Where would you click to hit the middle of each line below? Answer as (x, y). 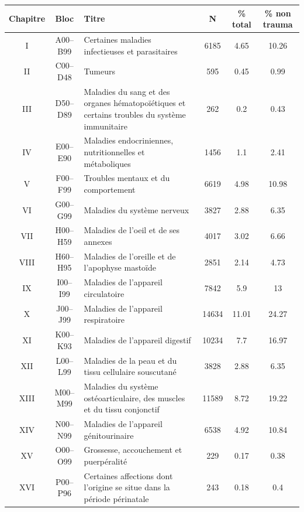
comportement (110, 190)
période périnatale (116, 499)
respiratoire (104, 320)
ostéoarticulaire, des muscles (134, 397)
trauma (278, 24)
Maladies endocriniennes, (129, 140)
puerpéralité (106, 461)
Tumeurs (99, 71)
